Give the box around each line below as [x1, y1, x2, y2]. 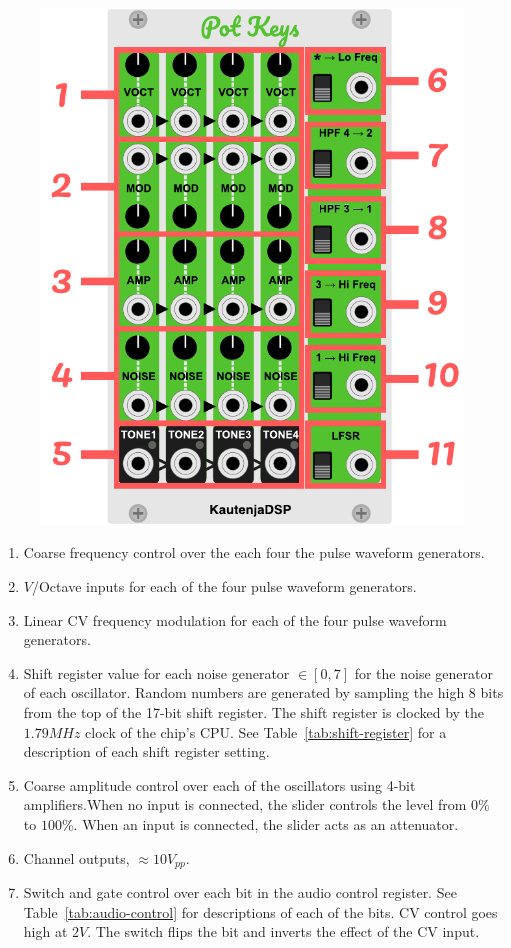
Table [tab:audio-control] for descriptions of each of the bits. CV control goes [23, 901, 498, 922]
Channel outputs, [23, 847, 130, 868]
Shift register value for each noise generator [23, 662, 290, 683]
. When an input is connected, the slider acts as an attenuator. [73, 813, 459, 834]
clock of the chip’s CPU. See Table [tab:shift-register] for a [85, 721, 447, 742]
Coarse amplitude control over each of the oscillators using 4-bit [23, 774, 416, 795]
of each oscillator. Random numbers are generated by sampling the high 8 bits [23, 682, 504, 703]
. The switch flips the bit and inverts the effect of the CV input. [87, 921, 480, 942]
